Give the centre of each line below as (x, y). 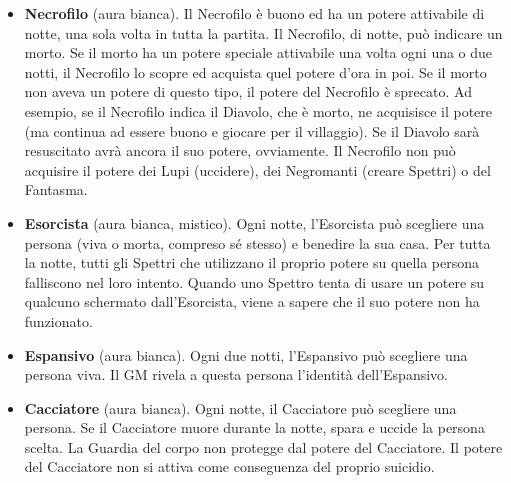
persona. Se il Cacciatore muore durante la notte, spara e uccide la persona (254, 427)
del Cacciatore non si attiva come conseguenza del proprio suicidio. (229, 466)
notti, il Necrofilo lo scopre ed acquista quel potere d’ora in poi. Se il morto (255, 71)
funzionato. (58, 320)
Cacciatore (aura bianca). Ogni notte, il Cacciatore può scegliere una (240, 407)
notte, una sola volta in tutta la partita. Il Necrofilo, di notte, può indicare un (263, 32)
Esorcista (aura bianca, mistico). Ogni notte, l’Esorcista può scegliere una (254, 222)
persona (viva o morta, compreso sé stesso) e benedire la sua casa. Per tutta (257, 242)
